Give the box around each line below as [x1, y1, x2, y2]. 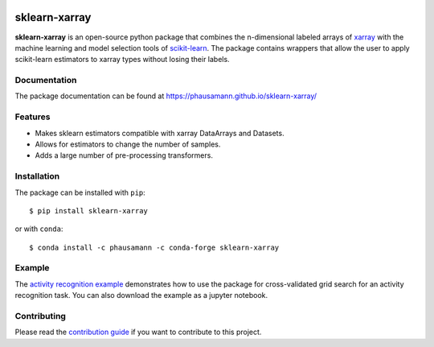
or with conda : [14, 224, 63, 233]
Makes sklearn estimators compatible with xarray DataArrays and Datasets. [35, 128, 285, 138]
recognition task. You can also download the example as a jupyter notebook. [14, 291, 268, 300]
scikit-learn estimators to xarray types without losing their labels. [14, 55, 230, 64]
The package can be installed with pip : [14, 188, 146, 197]
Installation [14, 171, 60, 182]
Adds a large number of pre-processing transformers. [35, 151, 213, 160]
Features [14, 111, 51, 122]
